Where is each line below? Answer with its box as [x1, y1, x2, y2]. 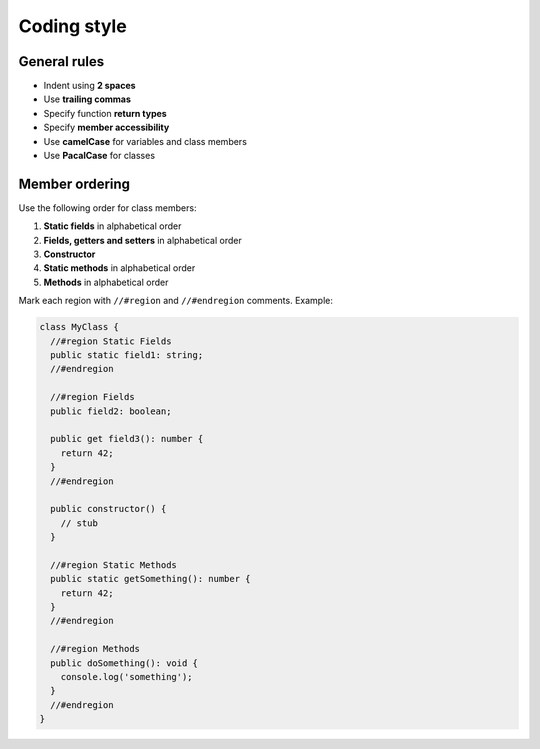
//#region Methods [50, 643, 140, 655]
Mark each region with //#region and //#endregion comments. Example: [18, 295, 334, 307]
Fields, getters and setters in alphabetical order [43, 234, 242, 246]
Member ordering [18, 175, 130, 192]
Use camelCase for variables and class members [43, 135, 247, 147]
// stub [60, 517, 99, 529]
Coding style [18, 15, 127, 37]
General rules [18, 53, 105, 70]
